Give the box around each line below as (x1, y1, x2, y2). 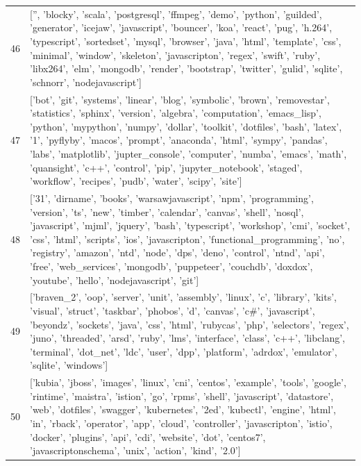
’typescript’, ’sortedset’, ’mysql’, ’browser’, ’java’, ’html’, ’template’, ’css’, (30, 33, 342, 48)
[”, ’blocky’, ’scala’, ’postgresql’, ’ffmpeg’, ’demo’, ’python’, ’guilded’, (30, 6, 322, 21)
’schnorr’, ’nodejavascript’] (30, 74, 142, 89)
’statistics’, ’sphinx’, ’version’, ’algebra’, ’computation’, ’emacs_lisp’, (30, 106, 321, 120)
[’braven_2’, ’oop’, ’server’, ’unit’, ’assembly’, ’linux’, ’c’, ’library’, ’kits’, (30, 290, 337, 304)
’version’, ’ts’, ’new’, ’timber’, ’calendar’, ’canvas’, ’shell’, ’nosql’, (30, 204, 304, 219)
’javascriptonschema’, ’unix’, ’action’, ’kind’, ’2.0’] (30, 443, 241, 458)
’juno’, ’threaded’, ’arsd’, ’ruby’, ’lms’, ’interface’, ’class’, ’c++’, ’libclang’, (30, 331, 346, 345)
